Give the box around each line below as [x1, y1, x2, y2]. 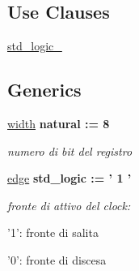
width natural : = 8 [7, 115, 110, 131]
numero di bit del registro [7, 142, 133, 159]
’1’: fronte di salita [7, 224, 99, 241]
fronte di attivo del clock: [7, 196, 131, 213]
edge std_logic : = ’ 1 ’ [7, 170, 132, 187]
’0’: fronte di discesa [7, 251, 107, 268]
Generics [7, 77, 82, 102]
